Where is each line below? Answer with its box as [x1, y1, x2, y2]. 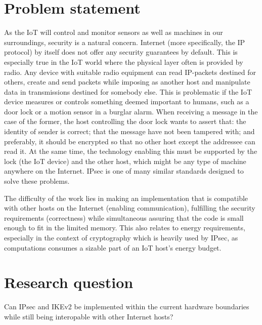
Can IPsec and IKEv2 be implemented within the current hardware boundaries [4, 301, 249, 312]
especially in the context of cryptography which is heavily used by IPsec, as [4, 232, 238, 242]
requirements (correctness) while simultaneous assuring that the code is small [4, 212, 244, 223]
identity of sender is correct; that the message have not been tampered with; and [4, 126, 255, 137]
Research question [4, 272, 134, 293]
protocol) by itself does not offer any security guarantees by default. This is [4, 47, 238, 57]
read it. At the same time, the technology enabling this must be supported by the [4, 146, 257, 156]
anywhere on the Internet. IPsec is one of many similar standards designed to [4, 166, 244, 176]
